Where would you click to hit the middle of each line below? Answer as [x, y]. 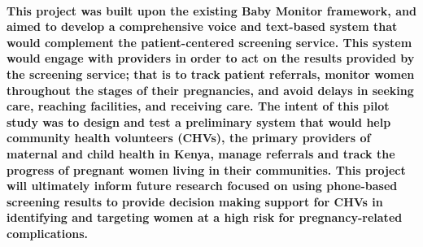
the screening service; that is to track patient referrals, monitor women [211, 74]
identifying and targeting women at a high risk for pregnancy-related [205, 217]
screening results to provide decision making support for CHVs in [195, 201]
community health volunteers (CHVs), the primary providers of [189, 138]
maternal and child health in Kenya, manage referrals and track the [201, 153]
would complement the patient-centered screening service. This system [209, 42]
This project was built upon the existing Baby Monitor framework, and [211, 10]
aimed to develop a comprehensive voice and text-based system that [202, 26]
